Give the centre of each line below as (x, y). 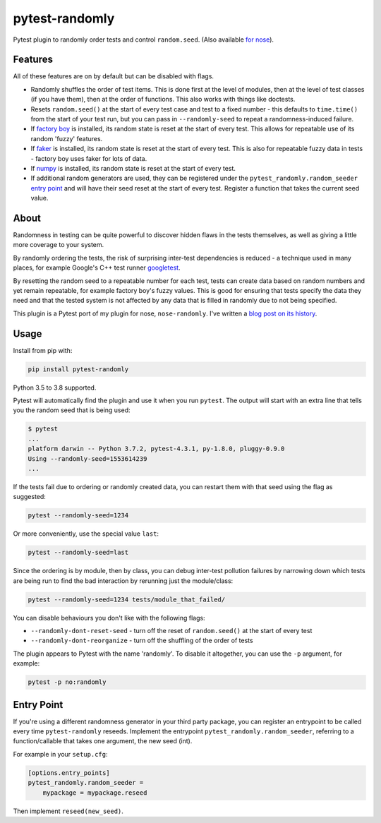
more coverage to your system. (59, 245)
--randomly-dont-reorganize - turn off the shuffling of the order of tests (142, 641)
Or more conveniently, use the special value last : (86, 534)
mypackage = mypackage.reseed (95, 793)
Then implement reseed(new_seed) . (68, 811)
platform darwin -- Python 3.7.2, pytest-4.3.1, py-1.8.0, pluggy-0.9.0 (156, 449)
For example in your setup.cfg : (60, 754)
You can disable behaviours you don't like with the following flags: (109, 618)
